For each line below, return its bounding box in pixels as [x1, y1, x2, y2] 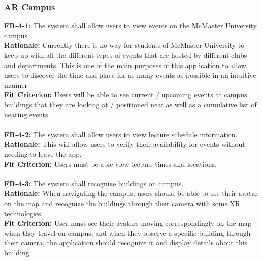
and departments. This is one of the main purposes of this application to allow [4, 59, 246, 70]
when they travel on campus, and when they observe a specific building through [4, 227, 251, 238]
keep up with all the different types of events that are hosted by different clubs [4, 50, 247, 60]
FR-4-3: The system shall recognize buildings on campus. [4, 178, 184, 188]
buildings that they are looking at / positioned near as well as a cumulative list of [4, 99, 257, 109]
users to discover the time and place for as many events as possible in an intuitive [4, 70, 256, 80]
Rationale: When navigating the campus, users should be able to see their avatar [4, 188, 258, 199]
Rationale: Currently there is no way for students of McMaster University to [4, 40, 245, 50]
